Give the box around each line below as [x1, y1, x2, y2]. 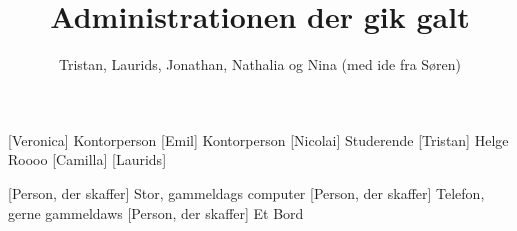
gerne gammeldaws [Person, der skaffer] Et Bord [8, 202, 304, 223]
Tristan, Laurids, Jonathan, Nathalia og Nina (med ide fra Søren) [58, 54, 462, 75]
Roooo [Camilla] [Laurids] [8, 149, 167, 170]
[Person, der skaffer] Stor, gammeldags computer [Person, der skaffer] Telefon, [8, 182, 485, 203]
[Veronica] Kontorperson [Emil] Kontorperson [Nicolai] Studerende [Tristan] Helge [8, 129, 509, 150]
